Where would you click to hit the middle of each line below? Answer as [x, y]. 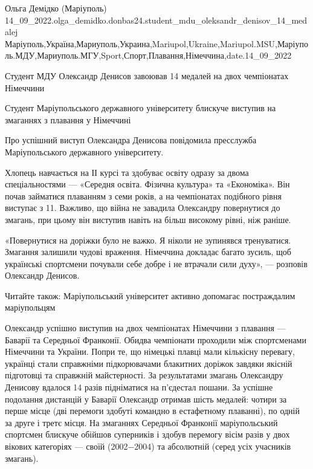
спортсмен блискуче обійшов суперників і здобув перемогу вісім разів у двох [147, 434]
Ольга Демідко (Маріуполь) [56, 8]
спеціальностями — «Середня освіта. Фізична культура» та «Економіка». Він [147, 184]
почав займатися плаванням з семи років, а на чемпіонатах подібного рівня [143, 196]
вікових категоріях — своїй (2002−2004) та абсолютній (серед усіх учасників [148, 446]
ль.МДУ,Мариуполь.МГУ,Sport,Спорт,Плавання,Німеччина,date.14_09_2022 [148, 55]
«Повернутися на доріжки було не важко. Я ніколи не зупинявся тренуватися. [148, 240]
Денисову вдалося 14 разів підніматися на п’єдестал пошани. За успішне [139, 387]
